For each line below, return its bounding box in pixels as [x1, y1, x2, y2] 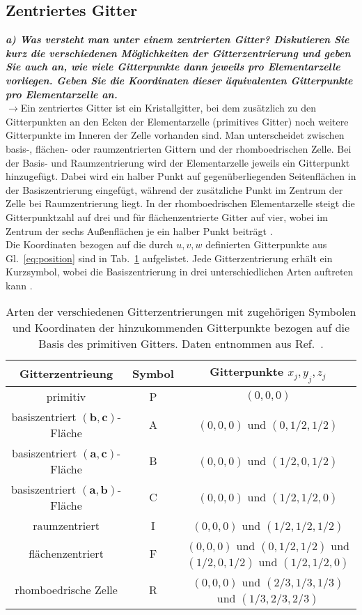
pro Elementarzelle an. [6, 86, 118, 101]
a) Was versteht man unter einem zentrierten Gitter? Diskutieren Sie [6, 32, 349, 47]
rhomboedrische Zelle [15, 582, 118, 598]
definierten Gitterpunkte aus [205, 237, 327, 252]
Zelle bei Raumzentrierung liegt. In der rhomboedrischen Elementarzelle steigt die [6, 196, 355, 211]
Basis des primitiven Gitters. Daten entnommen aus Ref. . [38, 335, 324, 352]
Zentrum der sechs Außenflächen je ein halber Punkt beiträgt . [6, 223, 273, 238]
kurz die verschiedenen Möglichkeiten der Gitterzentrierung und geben [6, 45, 351, 60]
